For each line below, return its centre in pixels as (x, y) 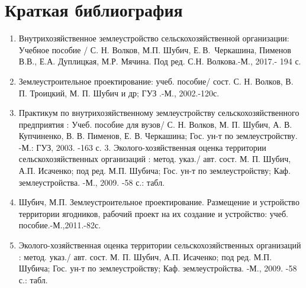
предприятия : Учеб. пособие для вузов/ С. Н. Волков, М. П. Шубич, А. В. (155, 124)
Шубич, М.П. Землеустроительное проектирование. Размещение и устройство (159, 202)
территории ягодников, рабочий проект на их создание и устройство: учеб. (153, 213)
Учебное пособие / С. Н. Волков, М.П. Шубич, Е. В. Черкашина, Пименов (155, 49)
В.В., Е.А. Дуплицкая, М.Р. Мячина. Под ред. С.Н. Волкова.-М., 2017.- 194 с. (160, 61)
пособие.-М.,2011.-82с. (60, 225)
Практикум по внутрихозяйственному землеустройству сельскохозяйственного (159, 113)
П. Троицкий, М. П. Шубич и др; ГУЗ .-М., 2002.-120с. (119, 93)
